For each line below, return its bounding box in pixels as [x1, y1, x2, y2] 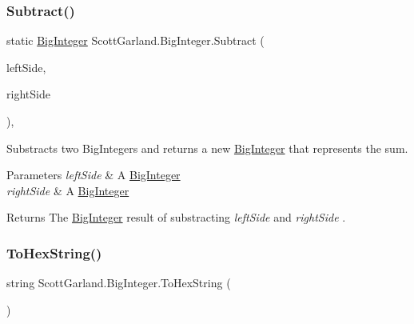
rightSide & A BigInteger [6, 182, 129, 198]
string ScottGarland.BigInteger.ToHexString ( [6, 274, 231, 291]
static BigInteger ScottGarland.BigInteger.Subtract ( [6, 32, 265, 49]
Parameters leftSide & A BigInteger [6, 166, 181, 183]
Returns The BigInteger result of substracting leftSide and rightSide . [6, 209, 346, 226]
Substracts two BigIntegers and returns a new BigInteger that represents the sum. [6, 139, 408, 156]
